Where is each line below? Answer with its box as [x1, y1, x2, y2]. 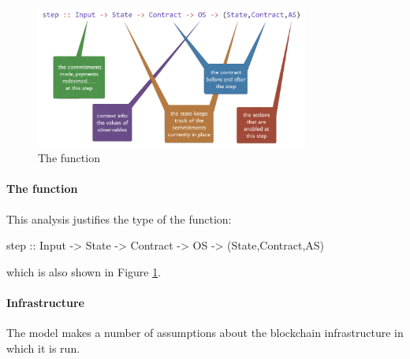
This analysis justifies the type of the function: [6, 210, 232, 227]
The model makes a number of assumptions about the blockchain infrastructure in [6, 324, 404, 341]
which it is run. [6, 339, 80, 356]
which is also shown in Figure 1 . [6, 263, 162, 279]
